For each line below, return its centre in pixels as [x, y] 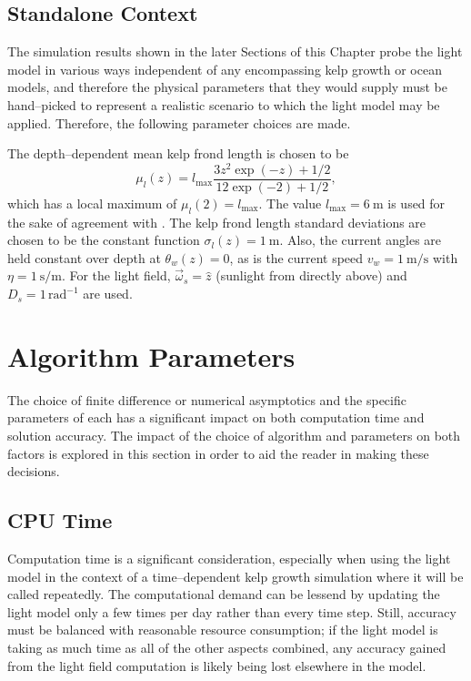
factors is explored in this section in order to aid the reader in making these [218, 453]
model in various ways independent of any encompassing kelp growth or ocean [225, 69]
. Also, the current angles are [361, 240]
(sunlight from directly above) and [311, 275]
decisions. [34, 471]
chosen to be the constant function [104, 240]
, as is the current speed [296, 257]
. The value [290, 203]
